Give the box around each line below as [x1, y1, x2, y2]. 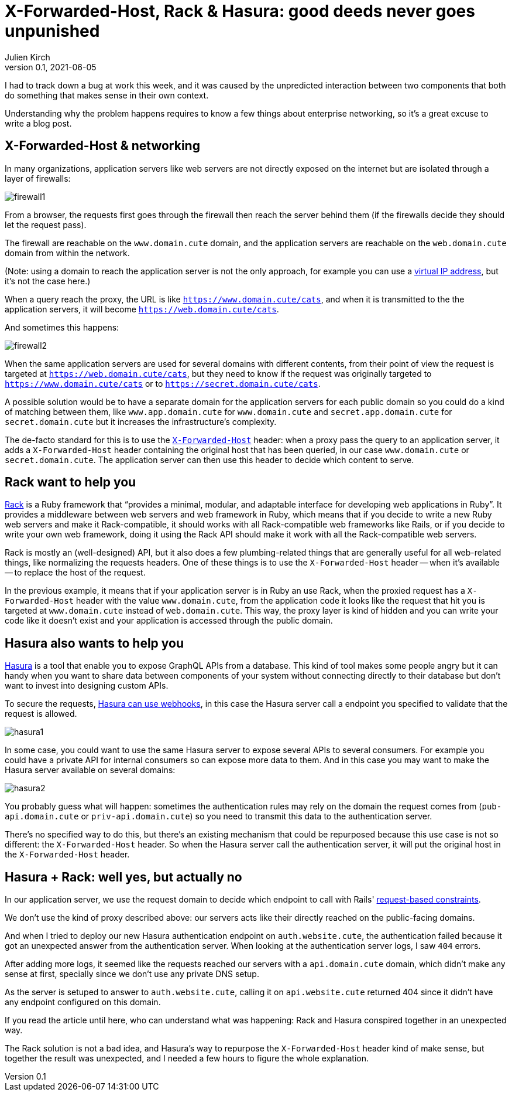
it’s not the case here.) [5, 275, 91, 286]
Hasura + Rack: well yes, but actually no [5, 869, 242, 884]
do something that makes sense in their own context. [5, 90, 209, 100]
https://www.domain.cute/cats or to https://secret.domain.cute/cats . [5, 378, 321, 389]
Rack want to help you [5, 475, 136, 490]
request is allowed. [5, 709, 77, 719]
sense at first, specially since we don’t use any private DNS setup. [5, 969, 259, 979]
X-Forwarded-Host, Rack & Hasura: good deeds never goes [5, 1, 475, 21]
